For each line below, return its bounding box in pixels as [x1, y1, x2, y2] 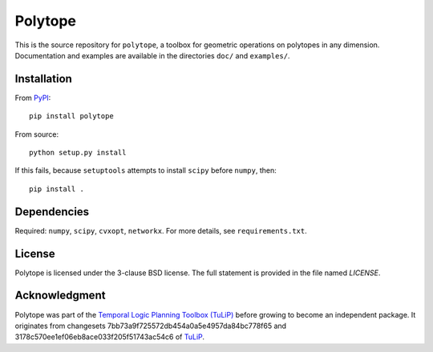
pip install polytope [29, 112, 114, 121]
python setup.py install [29, 148, 127, 158]
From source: [14, 129, 59, 139]
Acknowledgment [14, 289, 106, 302]
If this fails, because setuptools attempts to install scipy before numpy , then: [14, 166, 277, 175]
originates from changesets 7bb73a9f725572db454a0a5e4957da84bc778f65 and [14, 321, 287, 330]
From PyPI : [14, 93, 51, 102]
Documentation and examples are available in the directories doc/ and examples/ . [14, 50, 290, 60]
